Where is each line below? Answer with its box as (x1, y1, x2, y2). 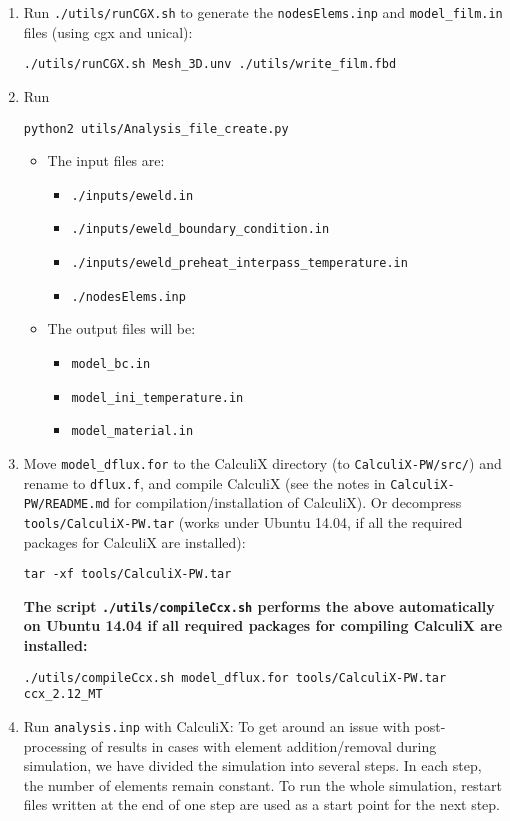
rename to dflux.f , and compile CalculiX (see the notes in (23, 472, 386, 493)
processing (23, 735, 87, 756)
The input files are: (47, 150, 165, 171)
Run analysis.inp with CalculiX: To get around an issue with (23, 715, 410, 736)
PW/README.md (23, 497, 110, 512)
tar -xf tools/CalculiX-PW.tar (23, 567, 232, 582)
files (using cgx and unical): (23, 21, 193, 42)
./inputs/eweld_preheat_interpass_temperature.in (71, 256, 408, 271)
